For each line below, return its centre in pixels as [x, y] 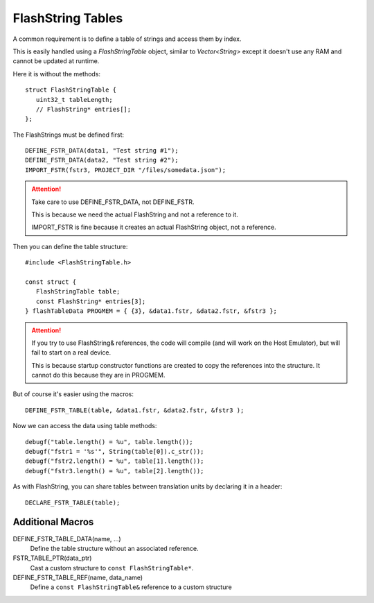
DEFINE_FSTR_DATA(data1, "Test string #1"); [102, 151]
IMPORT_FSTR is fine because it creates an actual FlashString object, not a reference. [154, 227]
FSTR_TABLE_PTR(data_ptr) [52, 558]
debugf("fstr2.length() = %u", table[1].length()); [115, 461]
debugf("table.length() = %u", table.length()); [109, 442]
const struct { [51, 282]
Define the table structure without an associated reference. [114, 548]
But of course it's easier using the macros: [73, 394]
